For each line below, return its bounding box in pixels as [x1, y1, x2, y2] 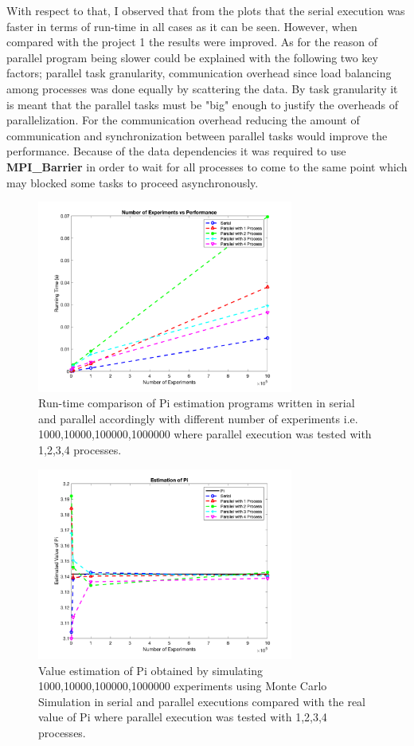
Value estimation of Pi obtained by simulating [38, 662, 263, 678]
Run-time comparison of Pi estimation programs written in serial [38, 395, 355, 411]
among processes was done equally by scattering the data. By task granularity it [6, 80, 398, 96]
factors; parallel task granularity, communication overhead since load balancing [6, 65, 392, 81]
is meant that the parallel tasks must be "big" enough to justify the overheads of [6, 96, 399, 112]
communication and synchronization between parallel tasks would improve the [6, 127, 388, 143]
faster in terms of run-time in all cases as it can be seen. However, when [6, 18, 357, 34]
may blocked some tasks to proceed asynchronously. [6, 174, 259, 190]
